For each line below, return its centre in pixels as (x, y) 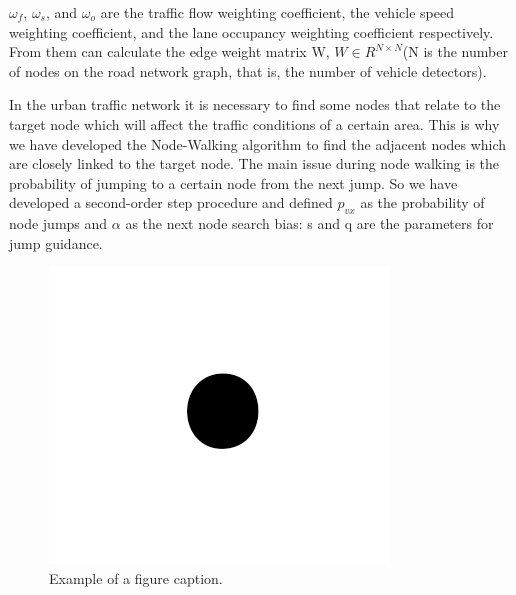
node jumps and (58, 223)
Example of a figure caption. (136, 577)
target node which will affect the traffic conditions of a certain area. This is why (254, 123)
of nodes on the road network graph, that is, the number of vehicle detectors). (248, 70)
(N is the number (455, 51)
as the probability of (422, 202)
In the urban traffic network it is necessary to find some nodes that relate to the (255, 104)
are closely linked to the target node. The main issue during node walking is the (254, 163)
